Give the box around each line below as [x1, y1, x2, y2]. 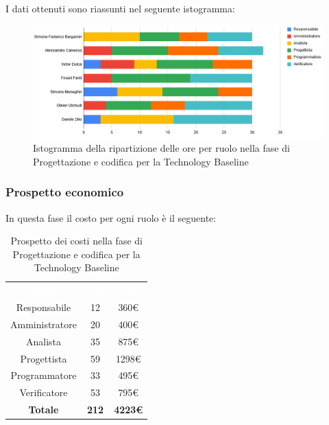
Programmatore [10, 368, 77, 382]
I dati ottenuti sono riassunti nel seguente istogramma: [5, 1, 235, 15]
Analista [25, 334, 62, 348]
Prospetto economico [5, 183, 124, 200]
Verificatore [19, 385, 68, 400]
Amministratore [10, 317, 77, 331]
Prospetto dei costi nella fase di [10, 233, 143, 248]
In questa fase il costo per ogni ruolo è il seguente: [5, 210, 217, 225]
